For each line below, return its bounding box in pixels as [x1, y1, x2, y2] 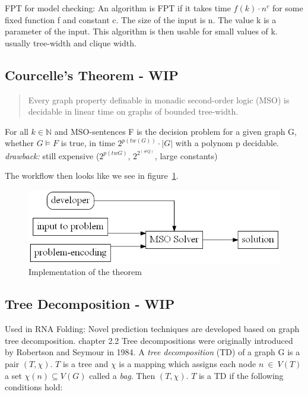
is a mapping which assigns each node [119, 357, 256, 369]
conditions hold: [5, 381, 63, 393]
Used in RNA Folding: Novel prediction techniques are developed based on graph [5, 323, 300, 335]
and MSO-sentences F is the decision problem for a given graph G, [54, 125, 297, 137]
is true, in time [61, 137, 115, 149]
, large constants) [154, 149, 218, 162]
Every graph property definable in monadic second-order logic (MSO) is [28, 93, 290, 106]
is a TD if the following [198, 369, 284, 381]
